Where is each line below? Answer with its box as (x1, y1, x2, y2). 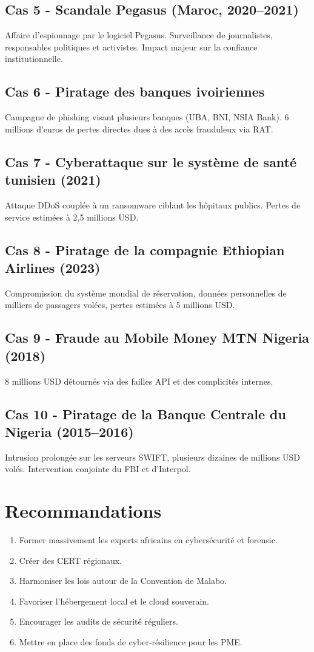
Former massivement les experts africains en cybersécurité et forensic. (19, 534, 278, 546)
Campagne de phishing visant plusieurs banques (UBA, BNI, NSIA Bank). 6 (5, 111, 289, 123)
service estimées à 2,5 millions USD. (5, 210, 139, 223)
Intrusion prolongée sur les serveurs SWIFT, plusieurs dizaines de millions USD (5, 450, 301, 463)
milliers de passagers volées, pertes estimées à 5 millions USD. (5, 298, 235, 311)
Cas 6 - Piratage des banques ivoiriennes (5, 82, 265, 101)
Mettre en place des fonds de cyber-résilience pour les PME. (19, 636, 242, 648)
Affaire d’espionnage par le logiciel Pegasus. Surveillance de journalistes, (5, 29, 273, 41)
